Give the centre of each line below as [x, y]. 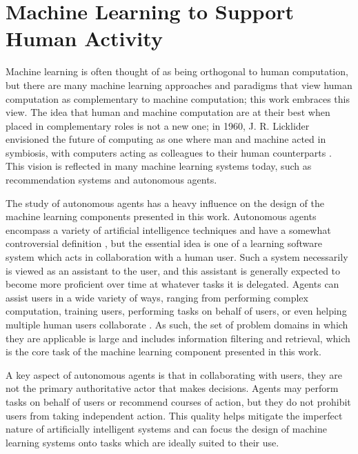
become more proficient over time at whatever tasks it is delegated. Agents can [172, 284]
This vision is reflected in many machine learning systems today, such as [159, 166]
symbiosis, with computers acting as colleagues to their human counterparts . [169, 152]
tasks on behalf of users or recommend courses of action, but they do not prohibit [178, 401]
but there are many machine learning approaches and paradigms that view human [179, 85]
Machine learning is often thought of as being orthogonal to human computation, [177, 71]
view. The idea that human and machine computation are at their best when [168, 112]
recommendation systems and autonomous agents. [111, 180]
